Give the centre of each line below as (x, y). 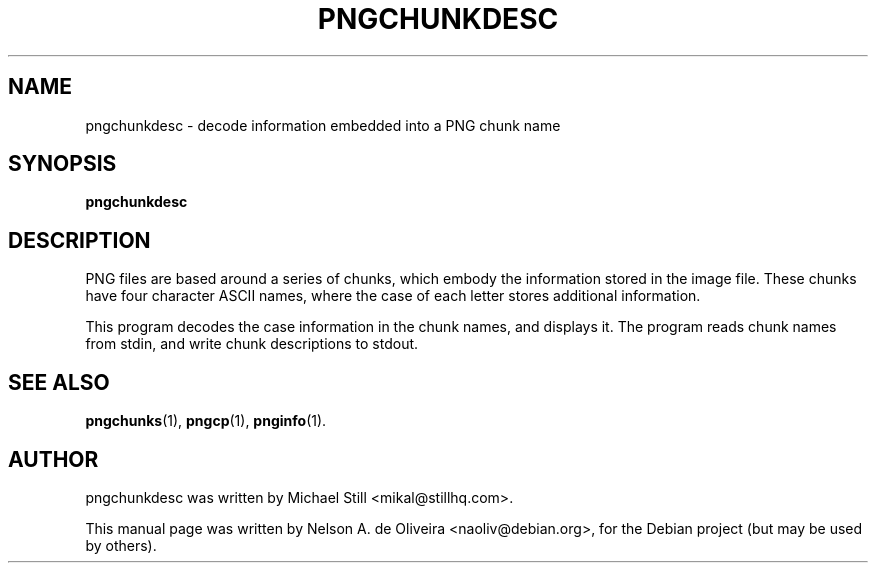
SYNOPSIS (62, 164)
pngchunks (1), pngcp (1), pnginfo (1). (206, 421)
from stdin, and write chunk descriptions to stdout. (252, 344)
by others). (121, 545)
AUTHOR (53, 459)
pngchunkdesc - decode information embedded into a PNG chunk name (323, 125)
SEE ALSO (59, 382)
